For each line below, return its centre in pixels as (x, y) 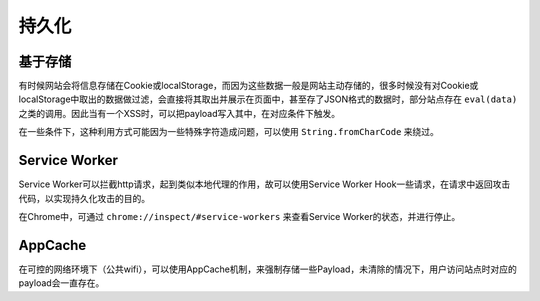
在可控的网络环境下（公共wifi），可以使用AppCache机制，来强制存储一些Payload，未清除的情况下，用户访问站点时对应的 (267, 269)
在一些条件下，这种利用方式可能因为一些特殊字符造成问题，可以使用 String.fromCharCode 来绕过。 (229, 132)
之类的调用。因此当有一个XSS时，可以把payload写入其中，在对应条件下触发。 (179, 113)
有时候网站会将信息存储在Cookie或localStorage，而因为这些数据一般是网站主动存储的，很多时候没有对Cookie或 (248, 86)
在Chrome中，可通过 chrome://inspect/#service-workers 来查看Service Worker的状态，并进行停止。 (239, 216)
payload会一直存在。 (61, 283)
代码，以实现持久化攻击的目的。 (84, 198)
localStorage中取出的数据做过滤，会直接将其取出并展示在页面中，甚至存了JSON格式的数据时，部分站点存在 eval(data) (268, 99)
